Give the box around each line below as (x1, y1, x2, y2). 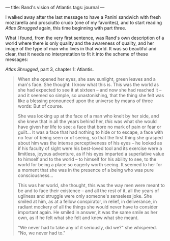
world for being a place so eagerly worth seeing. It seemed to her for (17, 162, 162, 167)
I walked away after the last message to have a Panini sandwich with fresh (5, 14, 161, 20)
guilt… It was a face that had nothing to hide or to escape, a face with (17, 129, 163, 135)
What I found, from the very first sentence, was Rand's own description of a (5, 35, 164, 41)
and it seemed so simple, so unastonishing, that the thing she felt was (17, 93, 164, 98)
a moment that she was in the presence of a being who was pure (17, 167, 154, 173)
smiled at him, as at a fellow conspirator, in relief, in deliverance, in (17, 198, 157, 204)
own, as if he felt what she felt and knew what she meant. (17, 215, 139, 221)
